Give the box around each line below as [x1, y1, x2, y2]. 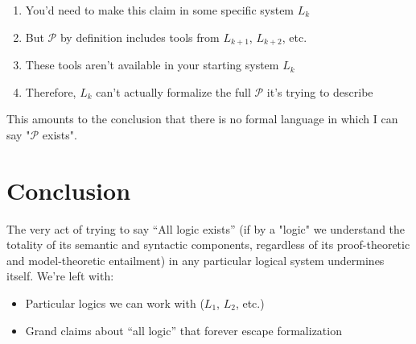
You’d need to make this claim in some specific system [25, 2, 294, 18]
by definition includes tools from [60, 28, 220, 45]
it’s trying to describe [266, 83, 373, 100]
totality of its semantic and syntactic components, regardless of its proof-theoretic [6, 236, 410, 253]
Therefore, [25, 83, 76, 100]
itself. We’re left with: [6, 267, 114, 284]
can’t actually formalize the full [96, 83, 251, 100]
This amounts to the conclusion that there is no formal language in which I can [6, 110, 398, 127]
